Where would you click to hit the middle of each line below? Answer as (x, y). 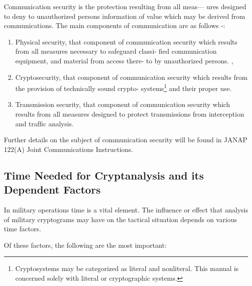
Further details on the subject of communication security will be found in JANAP (126, 140)
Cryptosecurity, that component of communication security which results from (131, 77)
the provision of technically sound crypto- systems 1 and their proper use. (123, 87)
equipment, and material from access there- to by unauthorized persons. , (124, 60)
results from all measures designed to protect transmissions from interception (130, 114)
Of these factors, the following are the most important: (85, 245)
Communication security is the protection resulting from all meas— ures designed (125, 6)
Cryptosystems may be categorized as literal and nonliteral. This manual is (127, 268)
